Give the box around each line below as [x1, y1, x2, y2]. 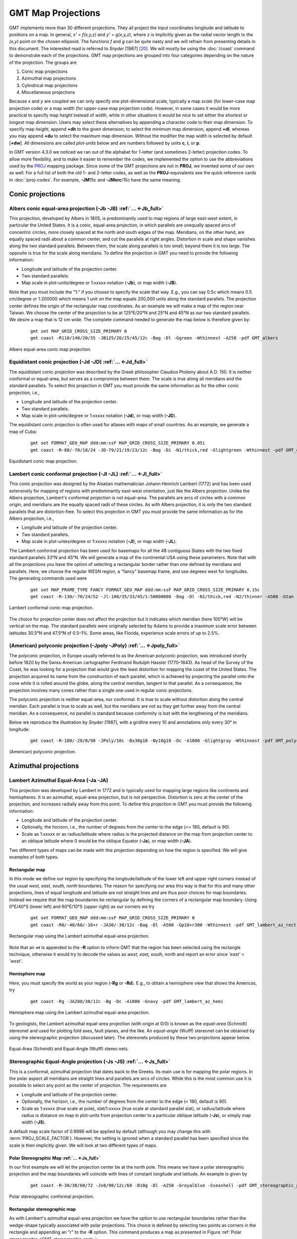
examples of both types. [9, 854, 59, 860]
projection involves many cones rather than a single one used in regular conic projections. [9, 687, 193, 693]
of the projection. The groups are [9, 59, 77, 65]
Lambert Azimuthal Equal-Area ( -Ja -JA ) [9, 777, 108, 784]
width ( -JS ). [21, 1119, 46, 1125]
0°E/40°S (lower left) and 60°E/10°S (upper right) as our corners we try [9, 903, 155, 909]
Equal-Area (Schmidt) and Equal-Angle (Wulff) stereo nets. [9, 1046, 129, 1052]
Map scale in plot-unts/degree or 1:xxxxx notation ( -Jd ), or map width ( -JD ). [21, 413, 177, 419]
